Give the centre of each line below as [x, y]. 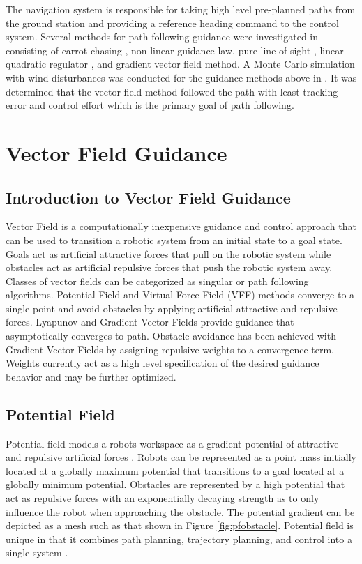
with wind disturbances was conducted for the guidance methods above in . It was [181, 77]
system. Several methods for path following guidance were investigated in [162, 37]
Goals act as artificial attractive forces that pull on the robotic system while [168, 253]
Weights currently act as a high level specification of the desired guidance [163, 363]
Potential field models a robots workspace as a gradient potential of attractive [172, 443]
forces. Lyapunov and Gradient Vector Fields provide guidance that [150, 322]
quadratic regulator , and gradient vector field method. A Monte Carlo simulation [180, 64]
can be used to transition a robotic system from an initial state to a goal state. [174, 239]
